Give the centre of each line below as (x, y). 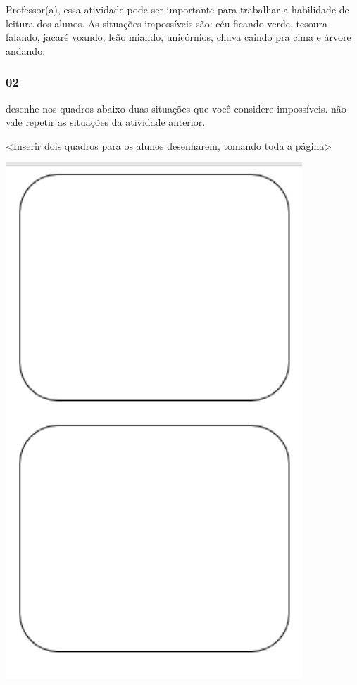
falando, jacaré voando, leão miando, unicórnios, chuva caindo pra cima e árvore (178, 37)
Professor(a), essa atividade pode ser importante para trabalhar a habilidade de (177, 9)
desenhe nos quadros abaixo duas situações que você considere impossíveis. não (176, 108)
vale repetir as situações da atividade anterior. (106, 122)
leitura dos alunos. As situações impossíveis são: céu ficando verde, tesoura (167, 23)
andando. (26, 50)
